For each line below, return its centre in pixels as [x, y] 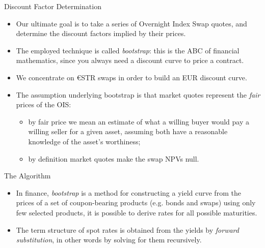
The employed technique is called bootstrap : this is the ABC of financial [128, 50]
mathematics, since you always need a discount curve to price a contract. [130, 60]
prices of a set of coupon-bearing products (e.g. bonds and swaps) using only [136, 203]
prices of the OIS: [44, 104]
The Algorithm [28, 176]
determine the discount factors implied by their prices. [101, 33]
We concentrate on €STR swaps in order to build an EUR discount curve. [131, 77]
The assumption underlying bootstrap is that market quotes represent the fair [138, 94]
